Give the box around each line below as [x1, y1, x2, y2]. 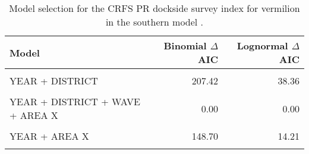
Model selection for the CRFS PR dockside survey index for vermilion [9, 1, 300, 15]
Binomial [163, 39, 207, 52]
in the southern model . [105, 15, 204, 29]
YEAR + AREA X [10, 129, 89, 143]
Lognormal [237, 39, 288, 52]
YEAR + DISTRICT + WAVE [10, 95, 140, 108]
